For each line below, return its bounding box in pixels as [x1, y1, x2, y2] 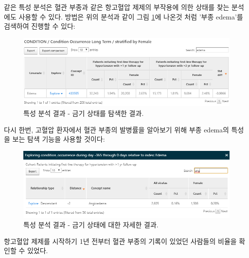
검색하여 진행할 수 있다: [4, 21, 75, 31]
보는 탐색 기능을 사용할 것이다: [12, 134, 105, 144]
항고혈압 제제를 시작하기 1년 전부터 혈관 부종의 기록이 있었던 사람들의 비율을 [4, 236, 237, 246]
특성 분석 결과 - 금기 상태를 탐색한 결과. [23, 108, 144, 118]
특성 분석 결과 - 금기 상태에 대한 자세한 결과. [23, 220, 159, 230]
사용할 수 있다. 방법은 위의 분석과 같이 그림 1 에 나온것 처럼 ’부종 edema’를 [18, 11, 243, 21]
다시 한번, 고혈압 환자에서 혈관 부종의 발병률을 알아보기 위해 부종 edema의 [4, 124, 229, 134]
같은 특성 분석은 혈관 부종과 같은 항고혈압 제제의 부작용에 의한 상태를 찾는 [4, 2, 230, 12]
